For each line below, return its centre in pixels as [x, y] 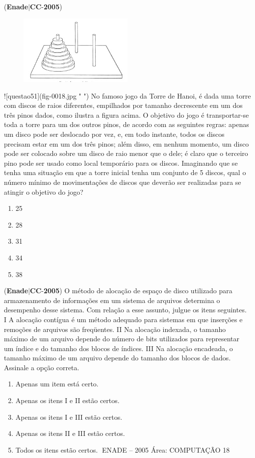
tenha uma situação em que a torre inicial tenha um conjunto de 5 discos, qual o [125, 172]
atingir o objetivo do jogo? [44, 191]
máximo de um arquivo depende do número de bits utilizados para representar [122, 339]
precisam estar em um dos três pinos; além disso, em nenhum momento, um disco [127, 143]
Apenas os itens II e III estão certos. [70, 433]
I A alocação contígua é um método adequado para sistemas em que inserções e [123, 319]
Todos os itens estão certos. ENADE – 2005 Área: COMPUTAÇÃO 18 [123, 449]
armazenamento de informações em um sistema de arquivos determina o [112, 300]
